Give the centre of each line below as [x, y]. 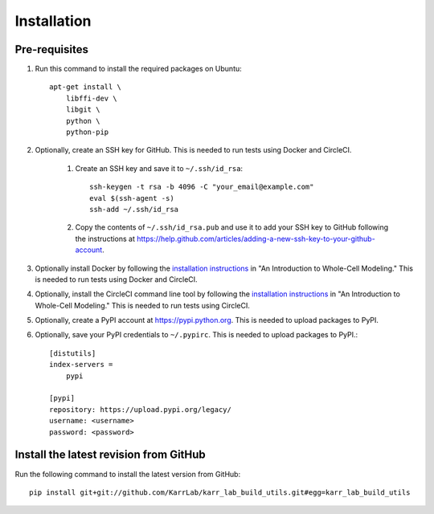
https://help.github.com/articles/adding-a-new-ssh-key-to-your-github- [256, 239]
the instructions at [105, 239]
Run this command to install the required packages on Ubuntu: [139, 69]
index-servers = [81, 365]
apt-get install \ [86, 87]
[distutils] [73, 353]
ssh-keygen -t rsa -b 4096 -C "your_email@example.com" [202, 187]
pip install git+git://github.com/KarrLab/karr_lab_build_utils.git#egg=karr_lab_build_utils [220, 492]
